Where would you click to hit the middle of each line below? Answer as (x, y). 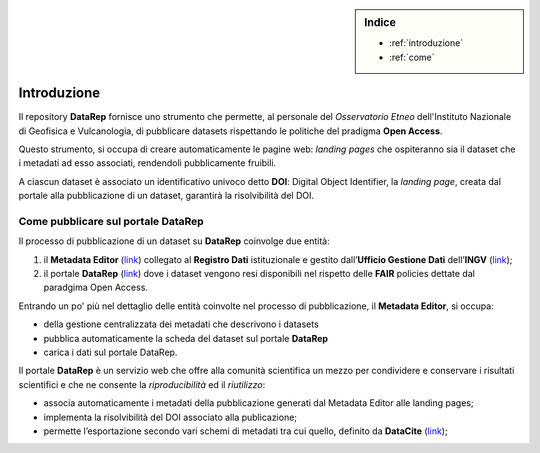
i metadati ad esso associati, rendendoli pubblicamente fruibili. (147, 163)
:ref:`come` (412, 57)
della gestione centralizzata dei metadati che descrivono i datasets (181, 324)
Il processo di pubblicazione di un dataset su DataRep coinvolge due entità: (174, 241)
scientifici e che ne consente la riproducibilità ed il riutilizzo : (142, 384)
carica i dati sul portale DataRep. (110, 352)
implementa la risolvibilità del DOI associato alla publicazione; (170, 417)
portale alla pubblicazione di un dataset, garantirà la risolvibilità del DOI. (166, 196)
